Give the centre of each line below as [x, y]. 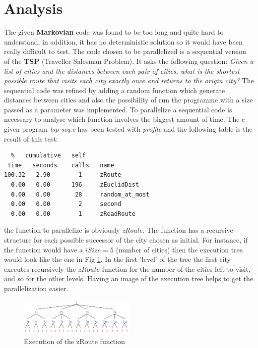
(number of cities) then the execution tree [179, 249]
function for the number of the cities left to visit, [176, 269]
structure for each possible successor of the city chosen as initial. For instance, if [126, 240]
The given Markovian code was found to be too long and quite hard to [114, 32]
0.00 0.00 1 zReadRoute [73, 214]
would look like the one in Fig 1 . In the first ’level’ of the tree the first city [118, 259]
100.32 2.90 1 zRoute [63, 175]
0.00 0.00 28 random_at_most [80, 194]
